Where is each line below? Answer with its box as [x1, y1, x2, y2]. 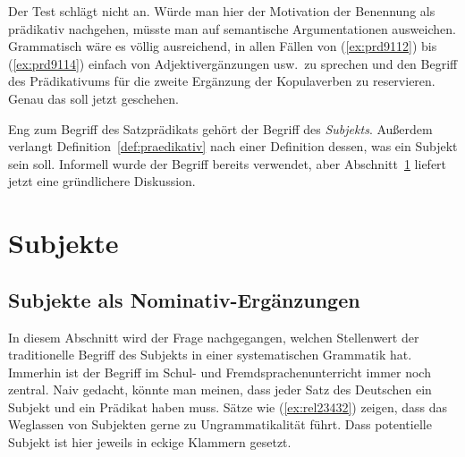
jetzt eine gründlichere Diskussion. [8, 172, 196, 190]
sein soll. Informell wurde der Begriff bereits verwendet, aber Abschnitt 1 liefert [8, 154, 447, 173]
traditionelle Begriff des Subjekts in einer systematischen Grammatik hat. [8, 345, 412, 364]
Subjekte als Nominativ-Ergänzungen [8, 285, 360, 313]
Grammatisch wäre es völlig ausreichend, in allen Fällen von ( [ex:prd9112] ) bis [8, 37, 437, 55]
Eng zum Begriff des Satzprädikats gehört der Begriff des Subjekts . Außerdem [8, 119, 433, 138]
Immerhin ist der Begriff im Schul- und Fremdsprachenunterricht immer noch [8, 362, 431, 381]
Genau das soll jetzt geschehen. [8, 89, 179, 107]
